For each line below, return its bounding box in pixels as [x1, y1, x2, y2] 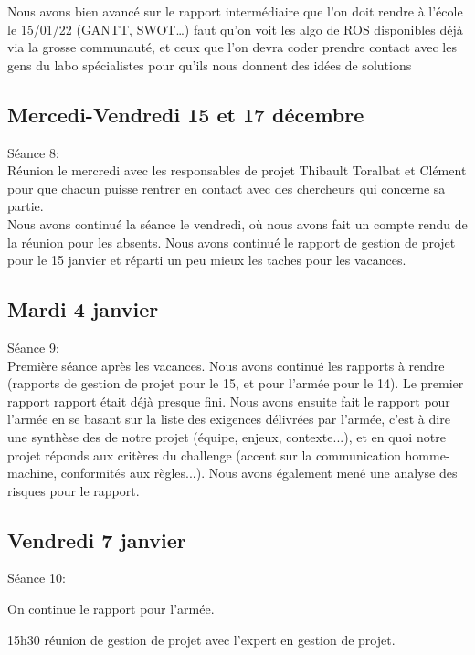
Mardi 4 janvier [7, 295, 159, 323]
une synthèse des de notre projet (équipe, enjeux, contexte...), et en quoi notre [7, 427, 446, 446]
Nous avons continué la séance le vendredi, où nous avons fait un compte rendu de [7, 214, 468, 233]
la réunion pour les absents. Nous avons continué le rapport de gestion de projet [7, 232, 456, 251]
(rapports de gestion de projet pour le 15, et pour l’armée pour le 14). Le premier [7, 374, 464, 393]
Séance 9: [7, 337, 59, 356]
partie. [7, 196, 44, 216]
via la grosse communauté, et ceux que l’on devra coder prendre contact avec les [7, 37, 457, 57]
